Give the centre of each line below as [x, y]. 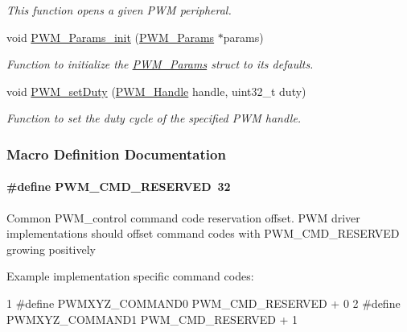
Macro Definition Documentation [116, 154]
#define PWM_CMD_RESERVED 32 [119, 187]
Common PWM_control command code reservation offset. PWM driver [183, 217]
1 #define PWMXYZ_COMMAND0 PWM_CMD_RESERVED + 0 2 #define [203, 303]
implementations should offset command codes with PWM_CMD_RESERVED [203, 233]
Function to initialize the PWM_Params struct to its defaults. [160, 64]
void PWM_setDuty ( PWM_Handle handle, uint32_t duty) [156, 91]
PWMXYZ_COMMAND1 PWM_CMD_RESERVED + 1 [152, 319]
